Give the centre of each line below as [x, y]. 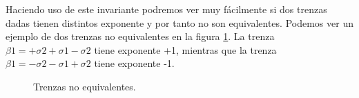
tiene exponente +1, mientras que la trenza [185, 49]
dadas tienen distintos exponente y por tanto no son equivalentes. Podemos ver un [179, 22]
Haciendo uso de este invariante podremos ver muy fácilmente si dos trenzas [166, 9]
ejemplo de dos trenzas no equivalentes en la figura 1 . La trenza [140, 36]
